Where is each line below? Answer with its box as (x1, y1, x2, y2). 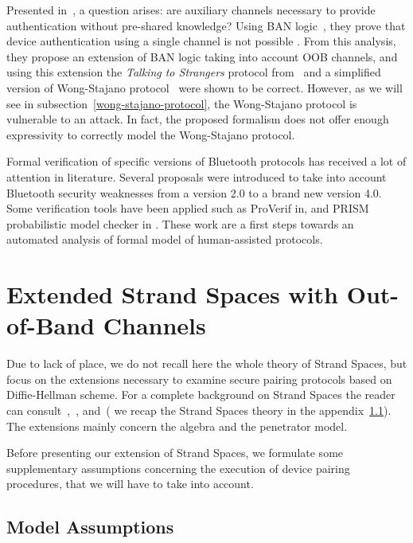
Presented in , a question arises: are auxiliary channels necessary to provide (6, 2, 376, 18)
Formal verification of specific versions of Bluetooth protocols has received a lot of (6, 153, 407, 170)
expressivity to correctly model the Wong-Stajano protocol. (6, 126, 295, 143)
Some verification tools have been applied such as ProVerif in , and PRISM (6, 200, 369, 217)
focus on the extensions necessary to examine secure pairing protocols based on (6, 370, 392, 387)
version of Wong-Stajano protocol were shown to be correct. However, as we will (6, 79, 403, 96)
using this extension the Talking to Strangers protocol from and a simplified (6, 64, 381, 80)
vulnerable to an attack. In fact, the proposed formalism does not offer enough (6, 111, 389, 127)
